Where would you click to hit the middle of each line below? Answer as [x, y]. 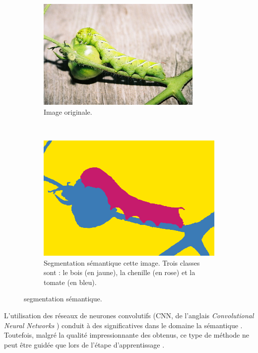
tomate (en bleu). [70, 282]
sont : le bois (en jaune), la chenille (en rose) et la [120, 272]
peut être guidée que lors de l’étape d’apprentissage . [84, 344]
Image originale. [68, 111]
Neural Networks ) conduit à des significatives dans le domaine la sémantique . [123, 325]
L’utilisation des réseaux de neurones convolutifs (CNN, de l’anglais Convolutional [129, 315]
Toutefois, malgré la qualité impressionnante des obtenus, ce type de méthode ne [127, 335]
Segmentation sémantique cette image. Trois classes [122, 262]
